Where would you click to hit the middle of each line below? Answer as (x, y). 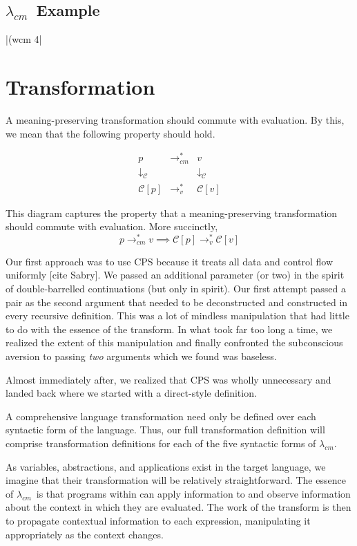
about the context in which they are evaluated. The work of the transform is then (178, 507)
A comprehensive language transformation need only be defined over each (161, 416)
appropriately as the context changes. (85, 534)
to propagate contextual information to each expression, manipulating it (158, 520)
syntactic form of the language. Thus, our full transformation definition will (165, 430)
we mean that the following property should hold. (110, 133)
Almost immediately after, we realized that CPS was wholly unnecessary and (168, 379)
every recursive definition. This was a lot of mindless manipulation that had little (177, 316)
